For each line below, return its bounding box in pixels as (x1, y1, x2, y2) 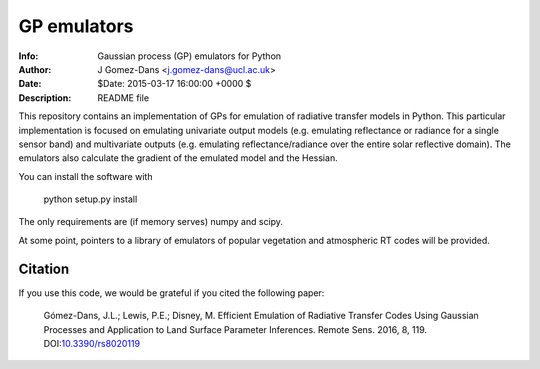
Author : (18, 63, 52, 75)
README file (97, 91, 150, 104)
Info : (18, 50, 39, 62)
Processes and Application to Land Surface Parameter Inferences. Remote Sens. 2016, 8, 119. (43, 323, 427, 335)
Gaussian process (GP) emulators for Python (97, 50, 282, 62)
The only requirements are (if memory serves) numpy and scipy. (18, 216, 284, 228)
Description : (18, 91, 72, 104)
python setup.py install (43, 193, 138, 205)
